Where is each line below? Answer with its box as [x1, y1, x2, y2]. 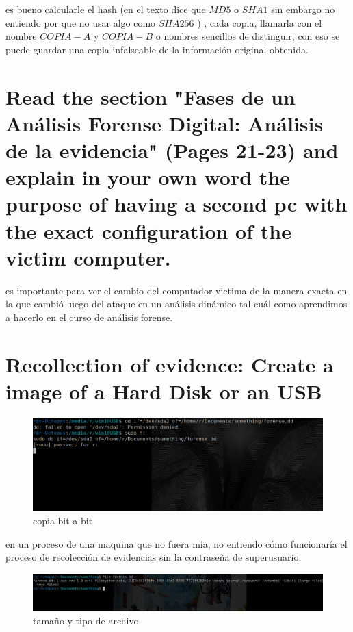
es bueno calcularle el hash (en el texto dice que [5, 2, 206, 16]
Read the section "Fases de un [5, 82, 296, 110]
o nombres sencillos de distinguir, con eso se [155, 29, 340, 43]
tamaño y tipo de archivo [33, 613, 139, 627]
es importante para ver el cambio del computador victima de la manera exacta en [5, 283, 348, 297]
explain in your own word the [5, 163, 291, 191]
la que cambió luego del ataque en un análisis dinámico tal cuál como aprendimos [5, 296, 348, 311]
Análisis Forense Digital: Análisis [5, 109, 324, 137]
